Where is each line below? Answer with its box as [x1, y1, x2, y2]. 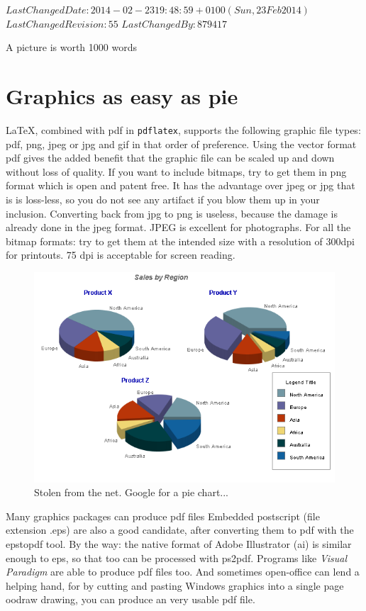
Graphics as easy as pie [6, 81, 238, 110]
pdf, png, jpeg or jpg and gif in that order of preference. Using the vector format [6, 136, 357, 151]
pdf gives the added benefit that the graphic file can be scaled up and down [6, 150, 335, 165]
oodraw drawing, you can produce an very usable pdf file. [6, 592, 255, 607]
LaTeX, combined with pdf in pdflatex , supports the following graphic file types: [6, 122, 361, 137]
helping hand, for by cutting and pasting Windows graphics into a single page [6, 578, 344, 593]
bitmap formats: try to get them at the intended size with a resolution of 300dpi [6, 233, 355, 248]
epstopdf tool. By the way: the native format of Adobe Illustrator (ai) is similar [6, 537, 352, 551]
